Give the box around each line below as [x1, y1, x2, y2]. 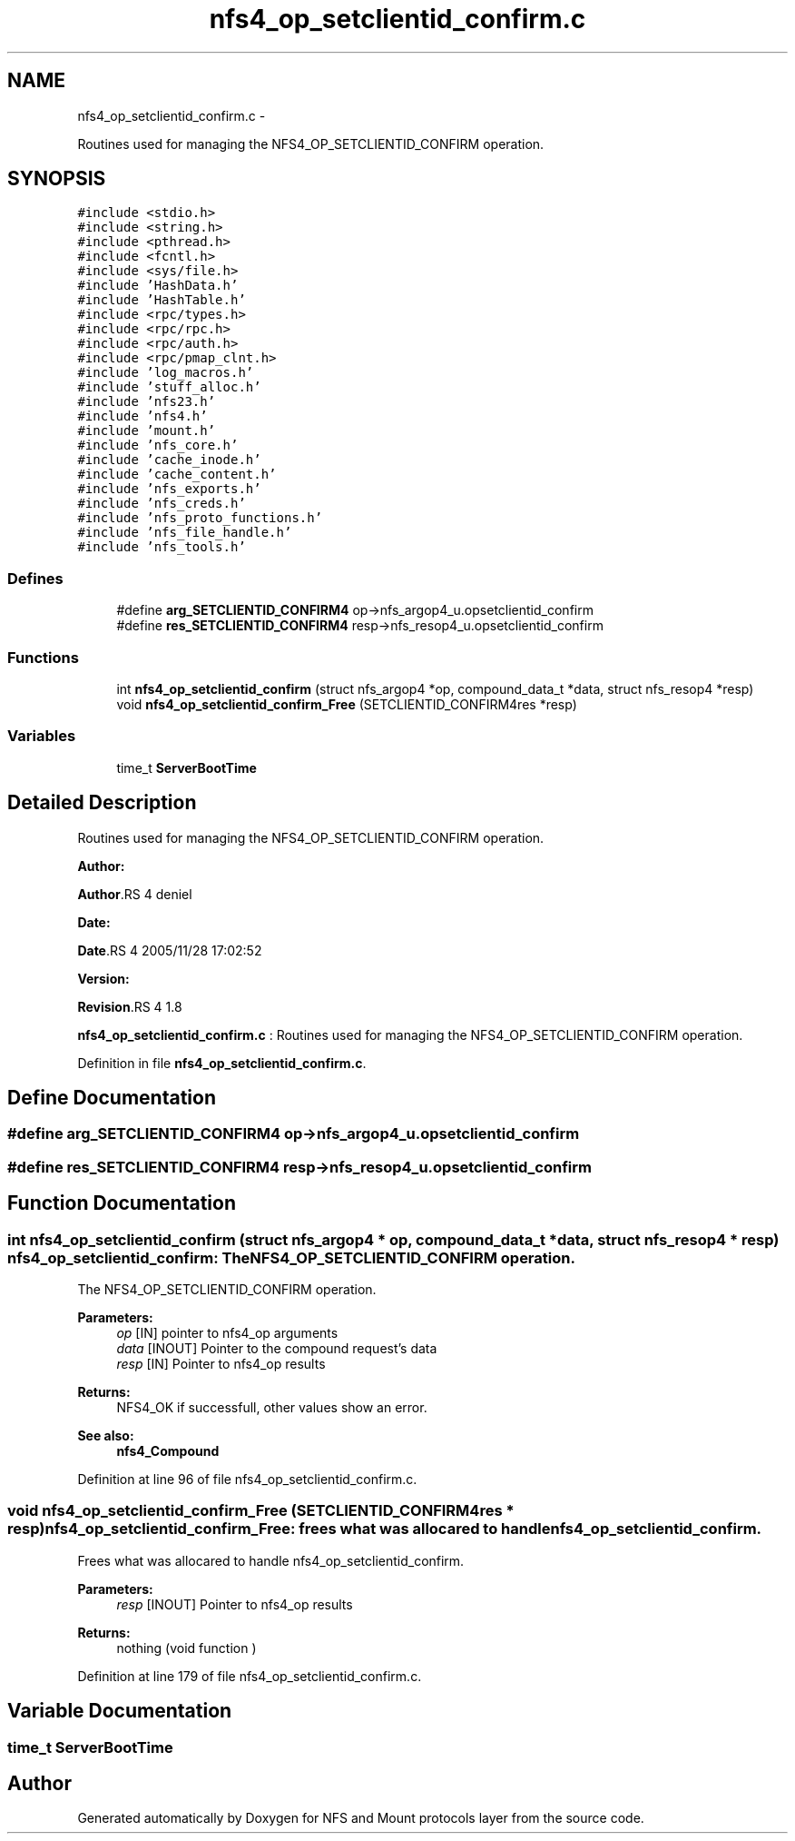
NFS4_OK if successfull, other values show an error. [116, 1399, 427, 1415]
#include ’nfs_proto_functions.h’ [77, 510, 323, 526]
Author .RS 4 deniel [77, 886, 192, 902]
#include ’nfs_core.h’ [77, 438, 239, 453]
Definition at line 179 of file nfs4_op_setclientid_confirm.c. [77, 1668, 422, 1684]
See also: [77, 1427, 134, 1443]
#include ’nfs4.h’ [77, 409, 208, 424]
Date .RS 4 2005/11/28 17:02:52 [77, 942, 262, 958]
